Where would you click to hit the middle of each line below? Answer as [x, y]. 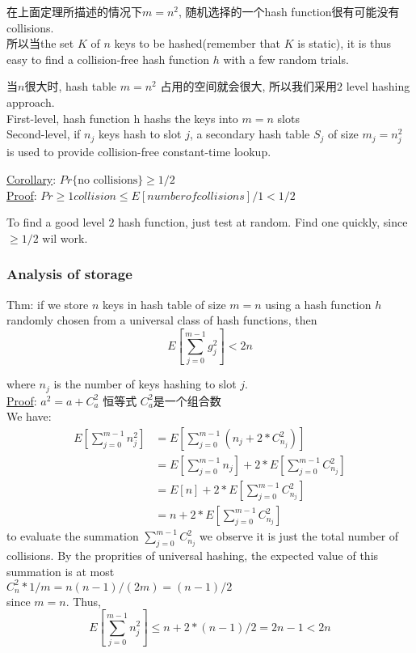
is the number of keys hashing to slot [145, 384]
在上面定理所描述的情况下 [74, 11]
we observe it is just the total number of [299, 536]
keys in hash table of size [164, 304]
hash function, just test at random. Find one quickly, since [263, 222]
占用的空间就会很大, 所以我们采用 [248, 86]
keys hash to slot [140, 134]
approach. [31, 102]
